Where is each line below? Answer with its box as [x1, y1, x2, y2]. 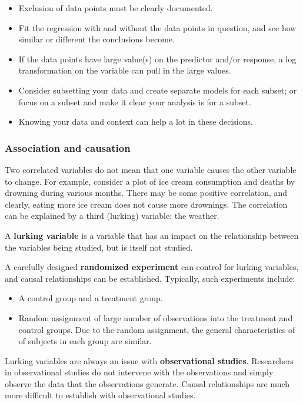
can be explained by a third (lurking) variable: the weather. [5, 209, 219, 222]
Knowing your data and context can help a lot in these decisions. [18, 115, 253, 128]
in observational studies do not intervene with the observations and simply [5, 366, 274, 378]
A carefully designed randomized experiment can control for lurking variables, [5, 261, 299, 273]
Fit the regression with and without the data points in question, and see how [18, 21, 297, 34]
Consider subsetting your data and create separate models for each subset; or [18, 84, 297, 96]
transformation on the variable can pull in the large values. [18, 64, 231, 76]
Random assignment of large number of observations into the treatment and [18, 311, 293, 324]
